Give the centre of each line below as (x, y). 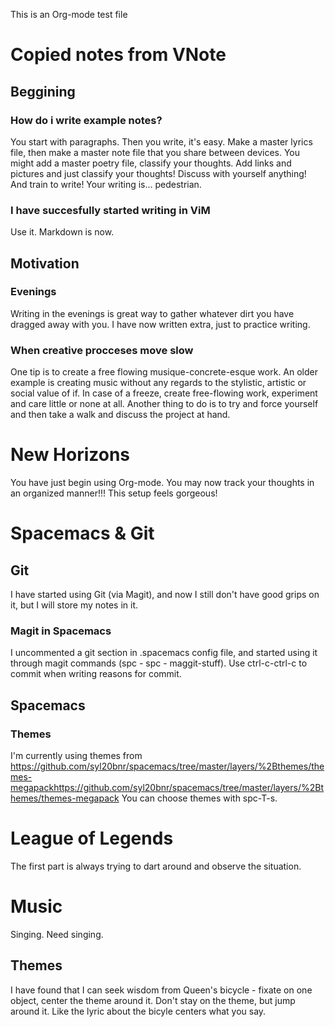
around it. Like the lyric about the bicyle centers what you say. (138, 1011)
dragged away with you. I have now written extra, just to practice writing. (160, 324)
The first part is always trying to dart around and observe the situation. (156, 866)
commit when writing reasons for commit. (96, 674)
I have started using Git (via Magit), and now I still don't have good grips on (165, 595)
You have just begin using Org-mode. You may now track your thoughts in (162, 483)
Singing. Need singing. (57, 934)
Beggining (43, 91)
